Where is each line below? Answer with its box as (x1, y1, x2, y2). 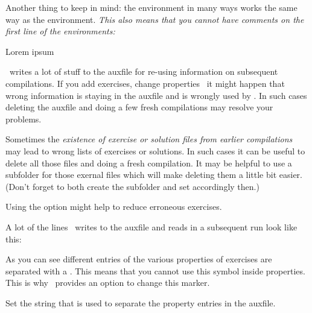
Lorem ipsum (5, 45, 54, 57)
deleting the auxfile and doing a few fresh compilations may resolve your (5, 101, 273, 113)
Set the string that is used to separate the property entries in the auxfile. (5, 296, 276, 309)
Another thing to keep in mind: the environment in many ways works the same (5, 1, 298, 13)
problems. (5, 112, 42, 125)
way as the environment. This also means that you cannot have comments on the (5, 13, 304, 25)
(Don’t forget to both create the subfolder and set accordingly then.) (5, 180, 259, 192)
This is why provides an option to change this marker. (5, 276, 210, 289)
